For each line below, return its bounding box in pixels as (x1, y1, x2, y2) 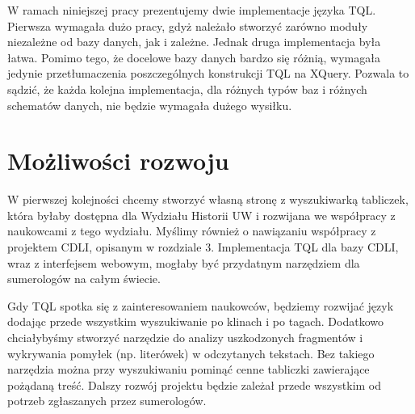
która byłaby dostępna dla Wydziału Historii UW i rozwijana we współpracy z (7, 206, 396, 223)
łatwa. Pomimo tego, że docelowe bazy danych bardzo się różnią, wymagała (7, 49, 380, 65)
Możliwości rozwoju (7, 144, 229, 177)
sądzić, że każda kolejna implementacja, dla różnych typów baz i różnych (7, 80, 367, 97)
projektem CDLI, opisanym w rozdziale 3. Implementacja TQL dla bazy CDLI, (7, 239, 399, 256)
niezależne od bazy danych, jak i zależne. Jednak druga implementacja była (7, 33, 381, 50)
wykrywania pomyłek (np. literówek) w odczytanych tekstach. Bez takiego (7, 344, 375, 361)
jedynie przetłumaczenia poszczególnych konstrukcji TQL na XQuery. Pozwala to (7, 65, 409, 82)
